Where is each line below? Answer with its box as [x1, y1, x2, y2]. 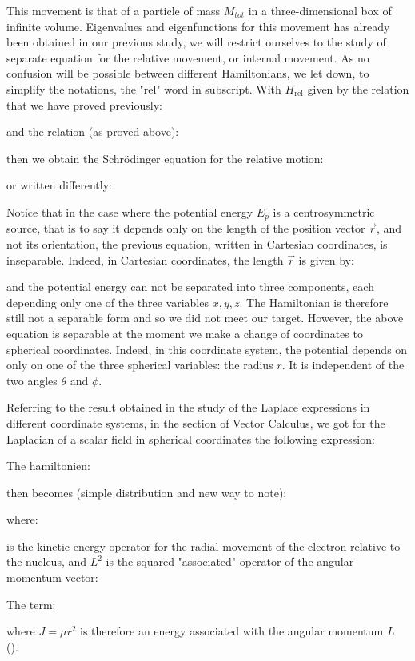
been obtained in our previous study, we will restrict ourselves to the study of [6, 34, 386, 50]
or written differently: [6, 177, 112, 193]
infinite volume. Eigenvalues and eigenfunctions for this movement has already [6, 18, 390, 34]
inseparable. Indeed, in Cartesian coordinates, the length [6, 251, 284, 268]
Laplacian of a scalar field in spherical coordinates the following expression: [6, 430, 375, 447]
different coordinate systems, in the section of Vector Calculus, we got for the [6, 414, 385, 431]
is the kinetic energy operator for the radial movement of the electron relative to [6, 537, 401, 554]
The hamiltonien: [6, 457, 91, 474]
